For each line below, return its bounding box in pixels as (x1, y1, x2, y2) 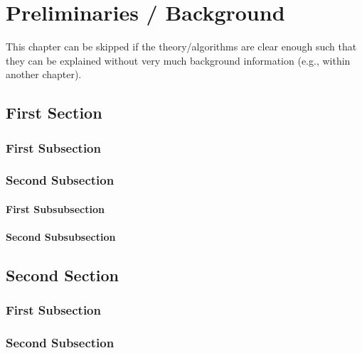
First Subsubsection (6, 201, 105, 216)
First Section (6, 102, 102, 124)
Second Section (6, 264, 119, 286)
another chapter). (6, 67, 82, 82)
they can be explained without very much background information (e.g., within (6, 53, 351, 67)
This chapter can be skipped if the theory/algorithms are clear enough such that (6, 39, 357, 54)
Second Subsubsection (6, 229, 116, 244)
